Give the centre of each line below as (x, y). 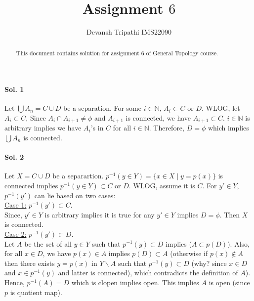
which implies (228, 128)
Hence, (15, 282)
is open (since (229, 282)
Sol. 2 (14, 157)
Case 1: (16, 205)
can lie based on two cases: (75, 195)
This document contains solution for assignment (78, 53)
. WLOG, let (221, 108)
